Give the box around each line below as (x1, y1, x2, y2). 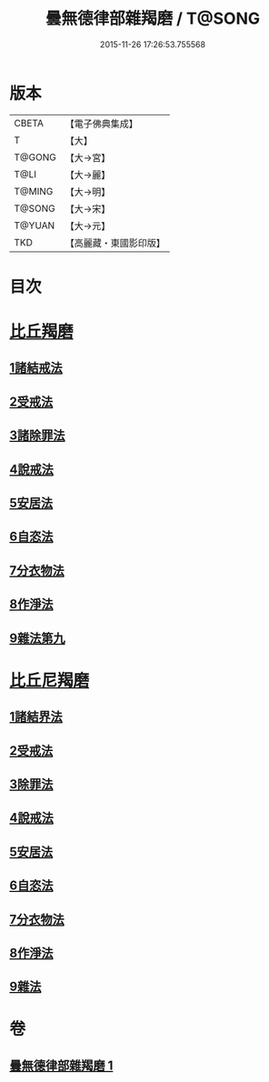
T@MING (14, 185, 54, 197)
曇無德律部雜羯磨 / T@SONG (45, 8, 261, 29)
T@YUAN (14, 219, 55, 232)
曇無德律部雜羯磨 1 (9, 1057, 114, 1073)
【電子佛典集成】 (65, 117, 138, 130)
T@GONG (14, 151, 56, 164)
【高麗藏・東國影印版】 (65, 236, 165, 249)
